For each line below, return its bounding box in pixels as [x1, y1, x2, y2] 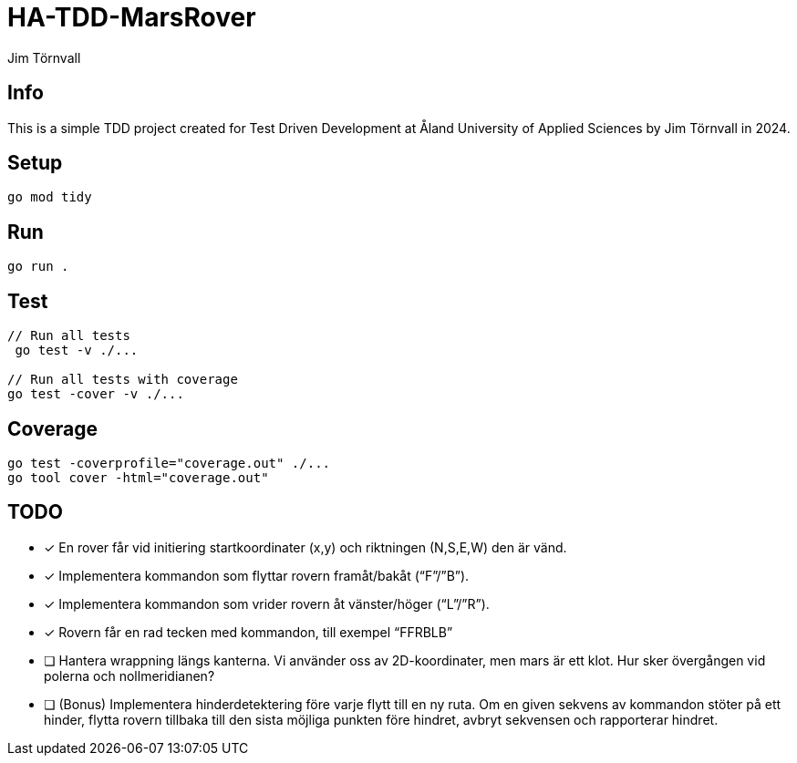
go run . [7, 259, 69, 274]
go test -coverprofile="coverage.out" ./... [7, 455, 331, 470]
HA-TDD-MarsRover [7, 2, 256, 33]
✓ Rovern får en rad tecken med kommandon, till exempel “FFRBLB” [44, 624, 453, 640]
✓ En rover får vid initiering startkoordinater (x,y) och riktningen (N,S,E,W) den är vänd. [44, 539, 567, 555]
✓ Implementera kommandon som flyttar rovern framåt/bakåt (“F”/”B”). [44, 567, 470, 583]
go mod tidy [7, 190, 92, 205]
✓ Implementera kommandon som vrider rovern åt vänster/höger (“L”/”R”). [44, 595, 490, 612]
